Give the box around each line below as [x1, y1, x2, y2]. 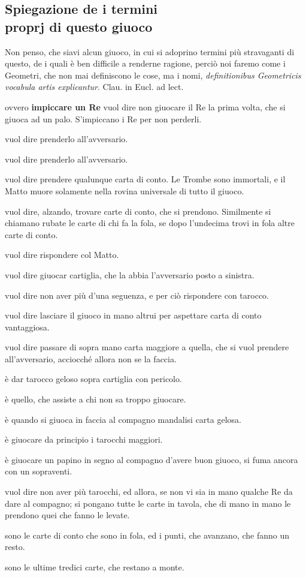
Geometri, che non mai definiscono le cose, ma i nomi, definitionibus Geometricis [5, 68, 301, 81]
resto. [5, 540, 25, 553]
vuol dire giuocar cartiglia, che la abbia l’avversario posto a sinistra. [5, 268, 255, 281]
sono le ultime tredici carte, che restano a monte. [5, 561, 184, 573]
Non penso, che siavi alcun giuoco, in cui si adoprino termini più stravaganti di [5, 45, 295, 58]
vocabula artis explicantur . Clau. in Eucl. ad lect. [5, 80, 184, 93]
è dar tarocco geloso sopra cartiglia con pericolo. [5, 372, 182, 385]
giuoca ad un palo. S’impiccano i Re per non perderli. [5, 112, 202, 125]
